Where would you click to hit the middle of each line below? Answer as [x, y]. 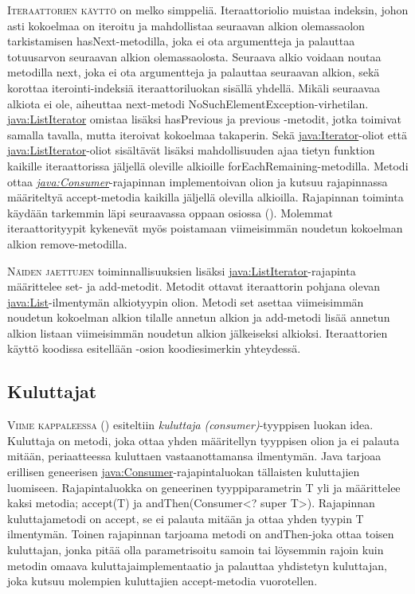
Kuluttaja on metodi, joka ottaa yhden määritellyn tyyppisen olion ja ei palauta [204, 440]
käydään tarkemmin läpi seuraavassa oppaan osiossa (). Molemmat [170, 212]
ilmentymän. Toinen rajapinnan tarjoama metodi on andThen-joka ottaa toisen [201, 534]
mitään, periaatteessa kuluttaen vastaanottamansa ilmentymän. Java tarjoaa [194, 456]
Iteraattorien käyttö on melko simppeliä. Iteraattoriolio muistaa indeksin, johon [208, 10]
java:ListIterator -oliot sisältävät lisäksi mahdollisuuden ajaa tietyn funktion [191, 150]
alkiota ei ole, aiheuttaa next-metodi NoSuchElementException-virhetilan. [188, 103]
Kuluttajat [52, 391]
